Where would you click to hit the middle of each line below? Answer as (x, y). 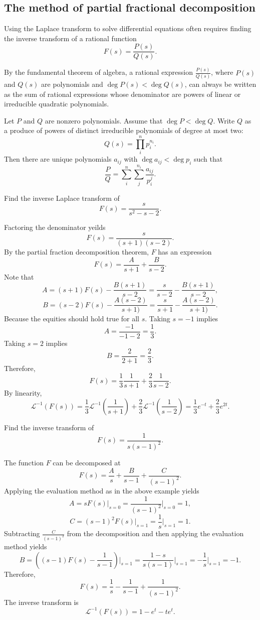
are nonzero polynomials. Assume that (104, 120)
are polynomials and (72, 84)
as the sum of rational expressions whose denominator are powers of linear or (122, 94)
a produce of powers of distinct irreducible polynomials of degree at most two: (124, 130)
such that (208, 159)
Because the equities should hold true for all (72, 319)
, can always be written (220, 84)
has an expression (185, 252)
